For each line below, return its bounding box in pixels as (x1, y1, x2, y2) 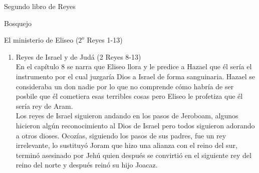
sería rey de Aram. (16, 100, 73, 111)
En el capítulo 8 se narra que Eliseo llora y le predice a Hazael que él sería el (16, 61, 252, 72)
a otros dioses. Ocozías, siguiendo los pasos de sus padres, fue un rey (16, 130, 226, 140)
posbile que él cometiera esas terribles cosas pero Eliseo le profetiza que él (16, 91, 243, 101)
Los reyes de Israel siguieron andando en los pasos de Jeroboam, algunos (16, 110, 238, 121)
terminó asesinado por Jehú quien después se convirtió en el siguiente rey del (16, 149, 251, 160)
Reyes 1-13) (87, 35, 123, 45)
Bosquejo (4, 18, 32, 28)
